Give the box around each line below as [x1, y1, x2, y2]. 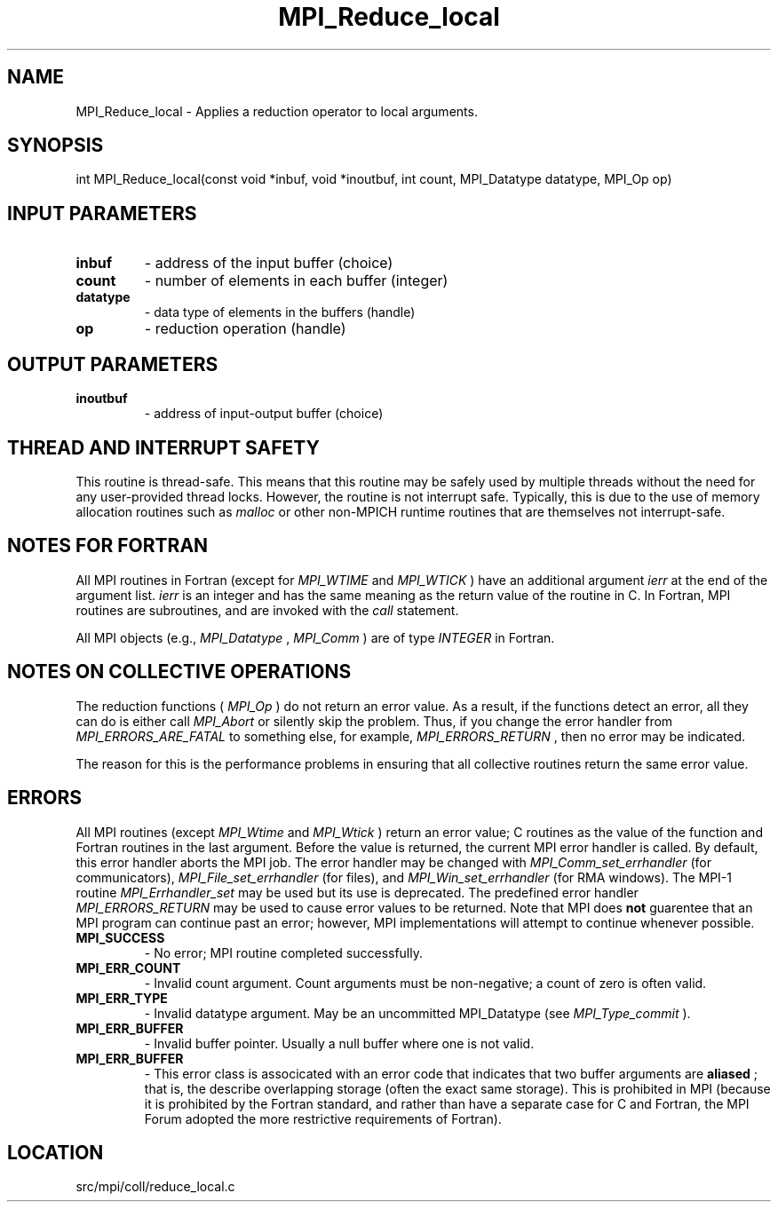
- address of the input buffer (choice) [144, 254, 393, 273]
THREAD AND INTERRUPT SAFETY [7, 436, 320, 459]
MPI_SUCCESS [75, 929, 165, 945]
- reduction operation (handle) [144, 320, 346, 338]
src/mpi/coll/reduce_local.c [75, 1179, 235, 1195]
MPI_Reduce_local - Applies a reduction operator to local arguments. [75, 103, 478, 119]
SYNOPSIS [7, 134, 104, 157]
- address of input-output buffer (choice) [144, 406, 384, 422]
